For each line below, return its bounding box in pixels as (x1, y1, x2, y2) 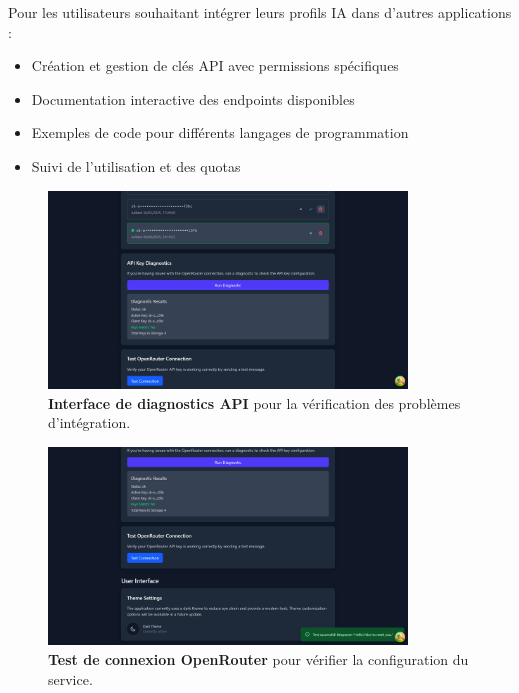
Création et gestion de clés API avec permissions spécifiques (31, 55, 399, 76)
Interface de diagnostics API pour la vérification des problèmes (48, 392, 461, 413)
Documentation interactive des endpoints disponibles (31, 88, 355, 109)
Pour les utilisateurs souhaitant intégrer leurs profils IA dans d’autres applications (8, 2, 512, 22)
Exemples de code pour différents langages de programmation (31, 122, 409, 143)
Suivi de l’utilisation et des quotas (31, 155, 241, 176)
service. (48, 668, 93, 689)
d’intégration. (48, 412, 131, 433)
